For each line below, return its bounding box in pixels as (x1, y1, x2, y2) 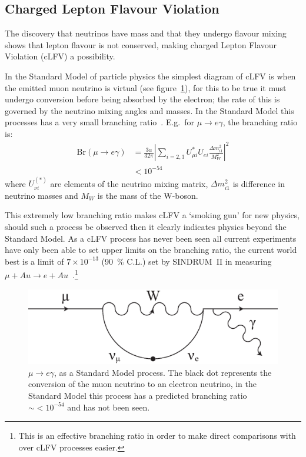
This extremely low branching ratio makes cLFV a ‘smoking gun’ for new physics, (5, 209, 300, 221)
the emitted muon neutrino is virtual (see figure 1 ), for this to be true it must (5, 81, 287, 94)
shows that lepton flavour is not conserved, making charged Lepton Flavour (5, 38, 277, 51)
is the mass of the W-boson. (97, 189, 198, 201)
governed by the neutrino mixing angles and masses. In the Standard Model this (5, 104, 294, 116)
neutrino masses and (5, 189, 78, 201)
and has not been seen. (67, 401, 150, 413)
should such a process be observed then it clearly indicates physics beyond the (5, 221, 287, 233)
